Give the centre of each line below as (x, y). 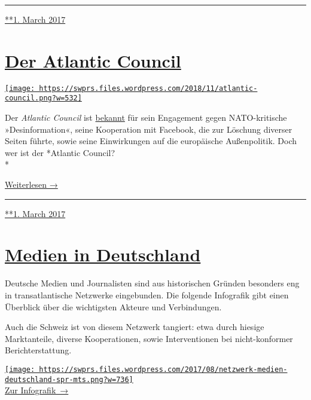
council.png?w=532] (43, 98)
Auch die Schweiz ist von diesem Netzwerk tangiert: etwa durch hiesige (135, 327)
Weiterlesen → (31, 184)
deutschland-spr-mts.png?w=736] (69, 379)
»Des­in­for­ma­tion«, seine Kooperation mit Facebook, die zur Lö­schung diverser (149, 129)
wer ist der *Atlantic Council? (60, 152)
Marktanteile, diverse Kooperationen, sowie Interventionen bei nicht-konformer (149, 338)
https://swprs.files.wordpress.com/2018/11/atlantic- (148, 88)
